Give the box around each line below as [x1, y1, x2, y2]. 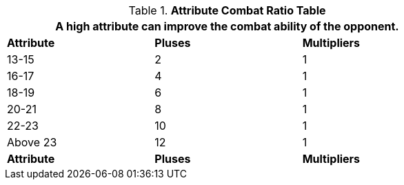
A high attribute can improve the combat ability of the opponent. [55, 19, 399, 33]
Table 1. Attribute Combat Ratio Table [128, 3, 326, 17]
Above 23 [7, 135, 57, 149]
